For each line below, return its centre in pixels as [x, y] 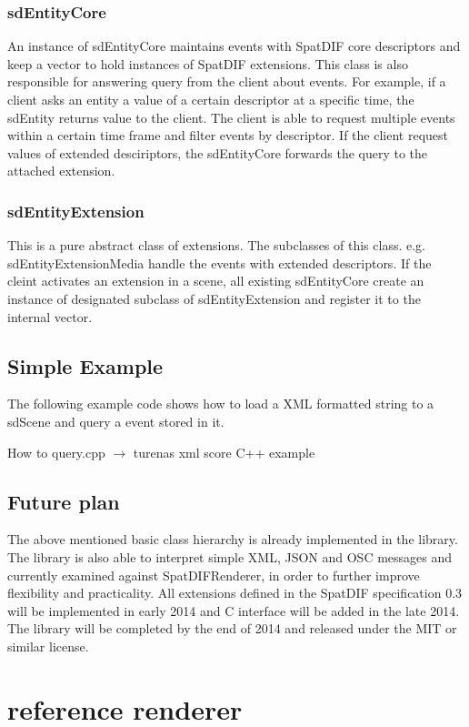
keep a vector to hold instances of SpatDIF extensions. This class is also [208, 63]
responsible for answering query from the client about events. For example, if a [227, 81]
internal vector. [50, 316]
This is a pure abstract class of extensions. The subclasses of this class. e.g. [216, 245]
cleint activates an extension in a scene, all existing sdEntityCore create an [216, 281]
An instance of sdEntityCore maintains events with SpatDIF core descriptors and [234, 46]
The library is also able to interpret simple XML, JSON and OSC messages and [230, 556]
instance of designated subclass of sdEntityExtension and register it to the [214, 298]
